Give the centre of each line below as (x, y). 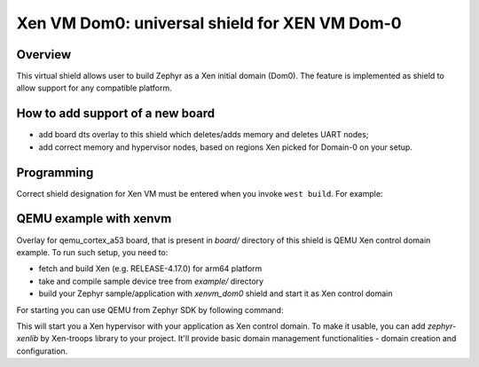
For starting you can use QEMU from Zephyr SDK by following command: (150, 309)
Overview (44, 55)
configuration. (42, 351)
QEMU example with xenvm (94, 219)
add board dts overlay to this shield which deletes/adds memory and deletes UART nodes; (204, 135)
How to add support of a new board (116, 114)
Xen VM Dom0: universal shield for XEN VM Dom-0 (209, 23)
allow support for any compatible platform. (94, 88)
